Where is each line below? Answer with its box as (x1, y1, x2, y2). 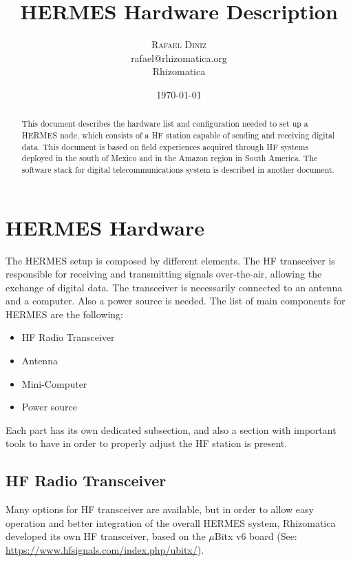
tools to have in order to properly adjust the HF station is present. (6, 436, 288, 450)
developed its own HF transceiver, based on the (6, 529, 206, 543)
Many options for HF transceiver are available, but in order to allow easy (6, 502, 314, 517)
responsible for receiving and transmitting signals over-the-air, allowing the (6, 267, 322, 281)
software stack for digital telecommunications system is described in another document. (21, 163, 334, 175)
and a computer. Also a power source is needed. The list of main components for (6, 293, 345, 308)
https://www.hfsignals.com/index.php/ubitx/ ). (6, 543, 204, 557)
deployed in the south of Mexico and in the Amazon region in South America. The (21, 152, 318, 164)
